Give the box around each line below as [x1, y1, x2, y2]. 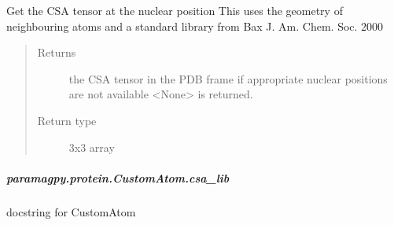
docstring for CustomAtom [6, 203, 136, 219]
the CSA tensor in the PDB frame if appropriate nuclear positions [68, 70, 388, 87]
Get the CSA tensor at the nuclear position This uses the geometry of [6, 2, 343, 18]
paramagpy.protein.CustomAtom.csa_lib [6, 169, 230, 186]
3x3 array [68, 138, 115, 155]
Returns [37, 44, 76, 61]
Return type [37, 112, 97, 128]
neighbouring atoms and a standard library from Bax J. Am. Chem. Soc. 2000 [6, 17, 384, 34]
